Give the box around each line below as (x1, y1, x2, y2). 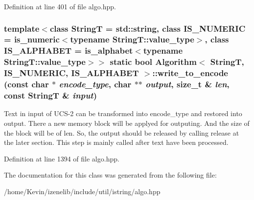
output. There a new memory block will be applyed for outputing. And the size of (4, 118, 250, 128)
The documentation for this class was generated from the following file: (4, 170, 217, 180)
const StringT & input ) (4, 89, 97, 101)
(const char (4, 78, 49, 90)
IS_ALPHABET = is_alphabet (4, 44, 133, 57)
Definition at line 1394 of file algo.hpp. (4, 153, 119, 163)
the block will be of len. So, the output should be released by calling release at (4, 127, 239, 138)
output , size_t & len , (145, 78, 230, 90)
